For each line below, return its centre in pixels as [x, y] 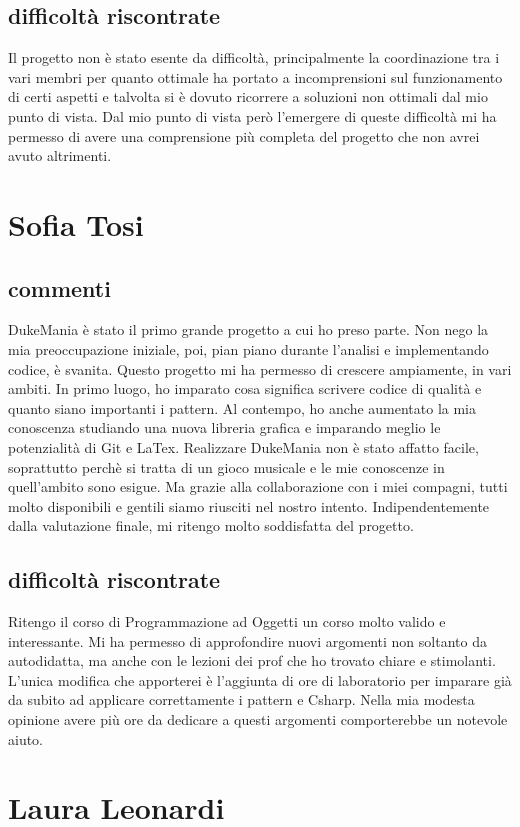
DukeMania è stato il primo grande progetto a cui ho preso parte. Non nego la [248, 329]
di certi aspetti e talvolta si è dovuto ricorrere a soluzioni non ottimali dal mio [248, 96]
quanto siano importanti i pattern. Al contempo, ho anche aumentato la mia [242, 407]
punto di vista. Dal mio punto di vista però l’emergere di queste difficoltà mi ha [252, 115]
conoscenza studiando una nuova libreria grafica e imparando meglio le [224, 427]
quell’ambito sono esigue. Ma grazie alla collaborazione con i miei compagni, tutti [258, 486]
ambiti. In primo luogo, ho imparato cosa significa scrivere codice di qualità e [245, 388]
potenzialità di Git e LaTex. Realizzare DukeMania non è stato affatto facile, [243, 446]
